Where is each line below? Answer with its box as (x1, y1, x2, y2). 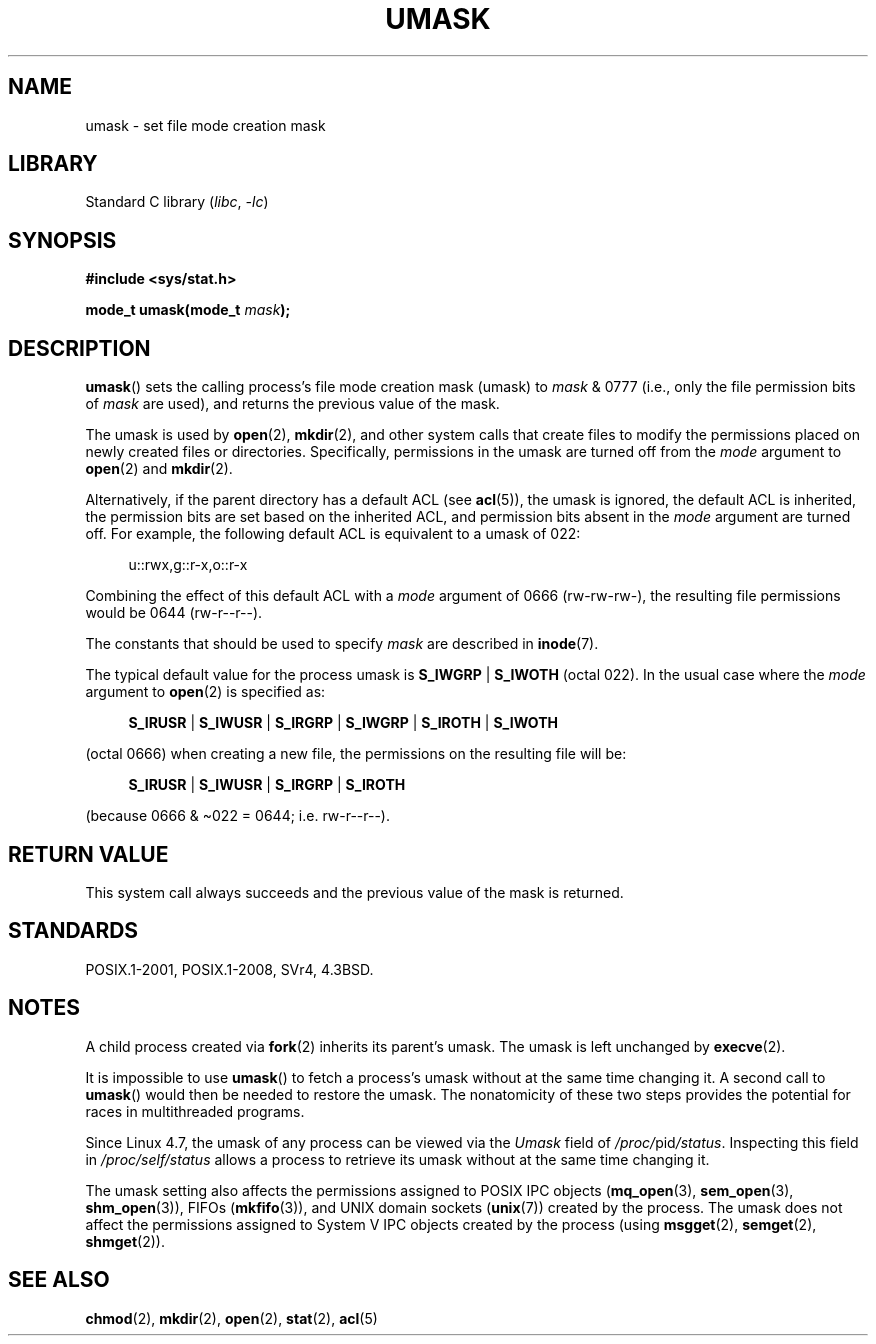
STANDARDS (8, 918, 139, 944)
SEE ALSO (8, 1267, 110, 1293)
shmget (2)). (85, 1232, 165, 1250)
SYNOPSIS (8, 227, 117, 253)
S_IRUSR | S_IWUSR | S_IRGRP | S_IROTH (128, 776, 406, 794)
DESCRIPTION (8, 335, 151, 361)
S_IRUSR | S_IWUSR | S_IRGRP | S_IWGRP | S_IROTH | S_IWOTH (128, 714, 559, 732)
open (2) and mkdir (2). (85, 460, 233, 478)
